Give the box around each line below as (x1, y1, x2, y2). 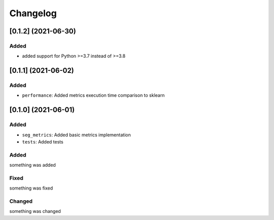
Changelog (9, 8, 57, 19)
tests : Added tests (22, 139, 63, 145)
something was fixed (9, 185, 53, 191)
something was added (9, 162, 56, 168)
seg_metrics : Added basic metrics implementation (22, 132, 131, 138)
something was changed (9, 208, 61, 214)
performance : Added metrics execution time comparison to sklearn (22, 92, 165, 98)
